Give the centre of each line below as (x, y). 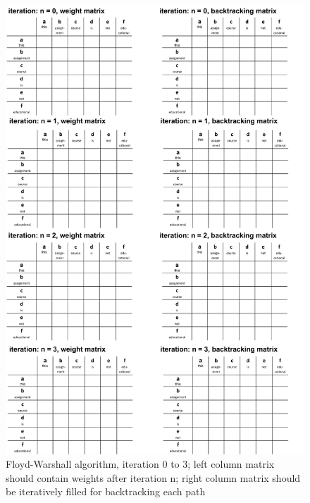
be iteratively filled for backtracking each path (106, 491)
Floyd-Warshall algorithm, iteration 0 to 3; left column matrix (140, 464)
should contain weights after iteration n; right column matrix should (153, 477)
